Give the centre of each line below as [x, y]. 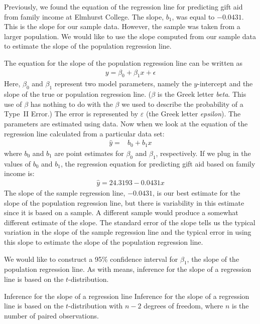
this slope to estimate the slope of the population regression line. [104, 242]
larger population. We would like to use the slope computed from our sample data [130, 36]
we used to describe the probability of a [182, 104]
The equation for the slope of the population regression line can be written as [123, 62]
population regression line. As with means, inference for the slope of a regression [128, 269]
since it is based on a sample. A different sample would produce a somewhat [121, 212]
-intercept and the [225, 84]
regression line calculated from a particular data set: [84, 133]
